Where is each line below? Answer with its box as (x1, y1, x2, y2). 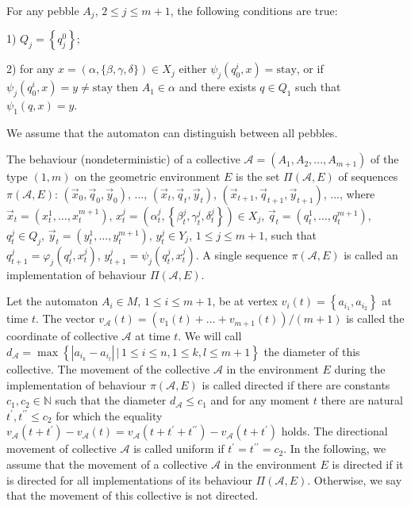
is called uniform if (133, 440, 225, 457)
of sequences (338, 168, 398, 185)
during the (334, 361, 386, 378)
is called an (344, 246, 398, 263)
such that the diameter (55, 392, 167, 408)
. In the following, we (283, 440, 386, 457)
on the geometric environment (75, 168, 221, 185)
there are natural (321, 392, 403, 408)
